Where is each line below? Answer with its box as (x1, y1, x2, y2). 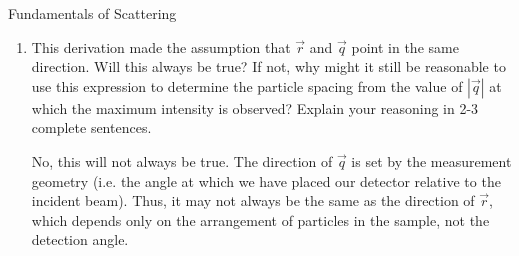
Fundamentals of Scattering (8, 3, 177, 23)
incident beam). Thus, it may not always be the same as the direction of (31, 190, 475, 211)
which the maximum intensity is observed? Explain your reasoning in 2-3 (31, 97, 479, 118)
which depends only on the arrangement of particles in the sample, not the (31, 209, 490, 230)
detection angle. (31, 229, 129, 250)
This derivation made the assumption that (31, 36, 291, 57)
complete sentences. (31, 117, 152, 138)
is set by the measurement (351, 150, 512, 171)
